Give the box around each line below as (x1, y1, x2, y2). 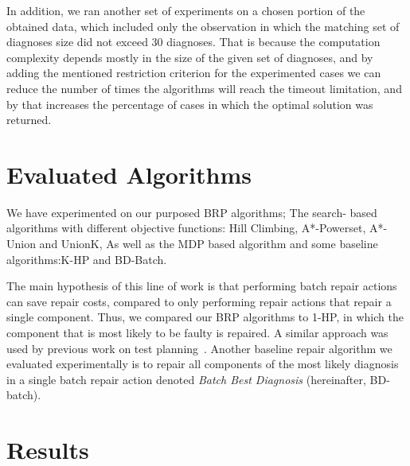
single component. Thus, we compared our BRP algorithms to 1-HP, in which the (6, 309, 404, 325)
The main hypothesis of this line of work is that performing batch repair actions (6, 278, 397, 294)
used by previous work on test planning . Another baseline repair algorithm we (6, 340, 392, 356)
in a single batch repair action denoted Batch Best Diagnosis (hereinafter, (6, 371, 366, 387)
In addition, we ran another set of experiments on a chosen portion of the (6, 2, 365, 18)
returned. (6, 111, 52, 128)
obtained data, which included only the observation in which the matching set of (6, 17, 400, 34)
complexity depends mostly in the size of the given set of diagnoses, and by (6, 49, 373, 65)
